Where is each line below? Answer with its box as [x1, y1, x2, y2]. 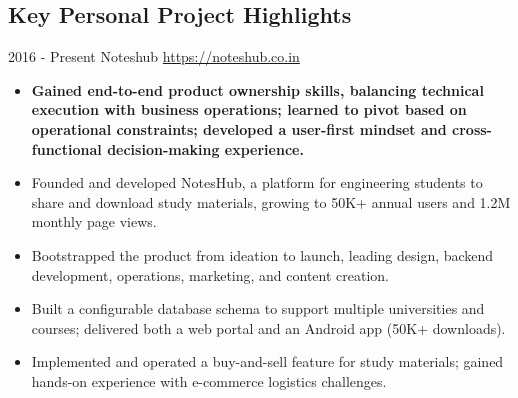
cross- [452, 118, 492, 139]
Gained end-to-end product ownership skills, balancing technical [31, 79, 484, 100]
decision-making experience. [107, 138, 304, 159]
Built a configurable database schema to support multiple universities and [31, 298, 485, 319]
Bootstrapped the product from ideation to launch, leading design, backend [31, 244, 494, 265]
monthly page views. [31, 211, 157, 232]
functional [31, 138, 102, 159]
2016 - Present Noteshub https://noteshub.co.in [8, 46, 300, 67]
